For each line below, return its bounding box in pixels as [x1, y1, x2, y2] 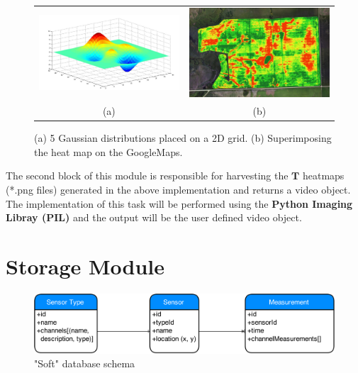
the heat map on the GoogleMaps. [34, 144, 183, 159]
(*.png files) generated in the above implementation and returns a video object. [6, 182, 351, 196]
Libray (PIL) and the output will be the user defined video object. [6, 210, 302, 225]
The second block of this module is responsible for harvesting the [6, 168, 289, 183]
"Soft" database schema [34, 356, 135, 371]
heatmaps [302, 168, 345, 183]
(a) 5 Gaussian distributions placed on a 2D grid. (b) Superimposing [34, 130, 332, 145]
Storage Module [6, 251, 165, 280]
